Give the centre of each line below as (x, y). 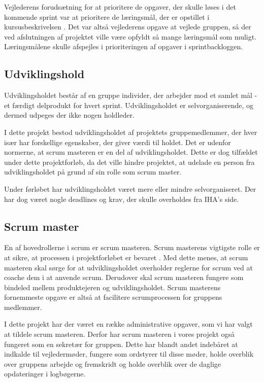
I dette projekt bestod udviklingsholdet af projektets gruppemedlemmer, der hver (131, 132)
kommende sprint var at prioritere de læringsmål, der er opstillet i (107, 16)
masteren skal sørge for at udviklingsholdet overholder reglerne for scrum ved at (128, 267)
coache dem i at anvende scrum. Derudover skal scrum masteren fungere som (124, 277)
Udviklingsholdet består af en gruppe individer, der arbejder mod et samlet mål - (131, 95)
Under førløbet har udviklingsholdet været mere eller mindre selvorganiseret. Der (130, 188)
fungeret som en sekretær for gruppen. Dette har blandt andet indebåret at (121, 344)
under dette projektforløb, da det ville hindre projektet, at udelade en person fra (129, 162)
